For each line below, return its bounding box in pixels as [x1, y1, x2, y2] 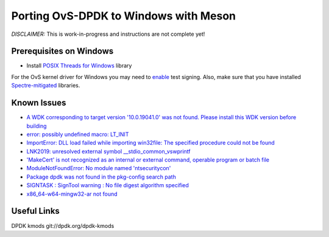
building [26, 122, 47, 129]
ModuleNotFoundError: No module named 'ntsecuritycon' [26, 165, 171, 172]
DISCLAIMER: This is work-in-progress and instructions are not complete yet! [11, 30, 205, 38]
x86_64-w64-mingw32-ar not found [26, 190, 118, 197]
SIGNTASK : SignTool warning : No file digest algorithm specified [26, 182, 189, 189]
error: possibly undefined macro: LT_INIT [26, 131, 129, 138]
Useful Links [11, 206, 60, 216]
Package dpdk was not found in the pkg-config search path [26, 173, 176, 180]
